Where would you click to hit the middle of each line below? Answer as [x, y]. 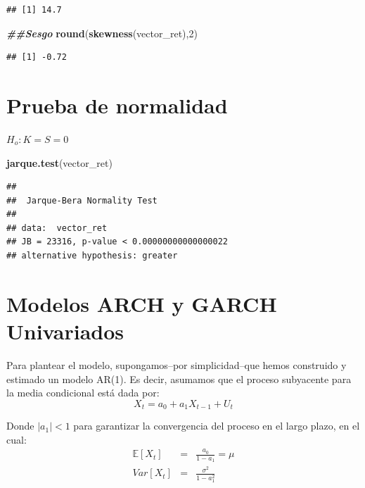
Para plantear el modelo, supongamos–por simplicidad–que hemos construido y [177, 364]
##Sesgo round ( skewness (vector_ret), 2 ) [102, 33]
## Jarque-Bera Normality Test [82, 200]
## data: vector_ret [57, 228]
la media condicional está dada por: [83, 393]
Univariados [65, 331]
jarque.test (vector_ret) [59, 162]
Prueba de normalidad [117, 105]
